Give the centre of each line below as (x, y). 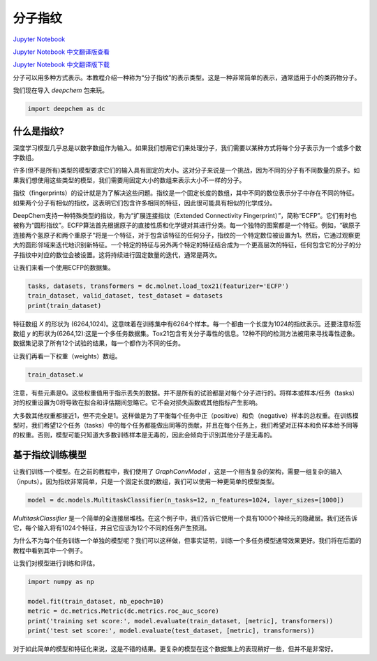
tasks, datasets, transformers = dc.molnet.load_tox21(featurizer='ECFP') (158, 286)
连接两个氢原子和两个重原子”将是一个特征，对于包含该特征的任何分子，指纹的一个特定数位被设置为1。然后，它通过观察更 (187, 235)
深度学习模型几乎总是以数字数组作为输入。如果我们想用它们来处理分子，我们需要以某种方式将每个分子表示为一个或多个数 (187, 147)
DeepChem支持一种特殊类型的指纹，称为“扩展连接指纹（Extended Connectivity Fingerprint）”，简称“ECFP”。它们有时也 (185, 215)
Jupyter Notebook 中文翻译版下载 (61, 65)
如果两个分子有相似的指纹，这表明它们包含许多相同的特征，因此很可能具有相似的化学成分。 (144, 203)
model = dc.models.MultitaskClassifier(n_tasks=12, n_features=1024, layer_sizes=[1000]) (186, 500)
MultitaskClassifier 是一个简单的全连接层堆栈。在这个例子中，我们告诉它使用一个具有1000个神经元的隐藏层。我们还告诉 (185, 518)
